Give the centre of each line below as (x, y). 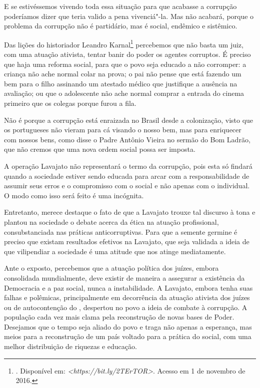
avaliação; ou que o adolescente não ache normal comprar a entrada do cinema (124, 93)
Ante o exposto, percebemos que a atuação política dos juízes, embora (111, 268)
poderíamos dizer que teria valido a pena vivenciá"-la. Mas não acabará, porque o (129, 16)
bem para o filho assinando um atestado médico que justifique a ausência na (121, 83)
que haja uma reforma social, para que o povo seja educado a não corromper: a (125, 64)
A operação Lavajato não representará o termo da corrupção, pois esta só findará (128, 166)
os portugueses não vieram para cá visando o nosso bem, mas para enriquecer (123, 130)
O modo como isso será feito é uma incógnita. (74, 195)
